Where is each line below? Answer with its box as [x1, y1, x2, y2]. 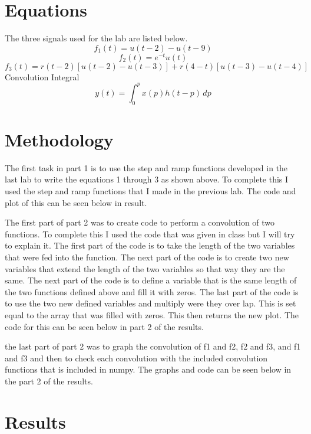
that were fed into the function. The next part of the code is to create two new [5, 250, 289, 263]
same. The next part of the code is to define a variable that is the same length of [5, 274, 297, 286]
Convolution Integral [5, 70, 80, 83]
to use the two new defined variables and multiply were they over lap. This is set [5, 297, 296, 309]
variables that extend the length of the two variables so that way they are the [5, 262, 285, 275]
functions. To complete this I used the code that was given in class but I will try [5, 227, 295, 240]
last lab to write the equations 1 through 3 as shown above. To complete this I [5, 173, 289, 185]
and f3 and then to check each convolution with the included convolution [5, 351, 268, 364]
